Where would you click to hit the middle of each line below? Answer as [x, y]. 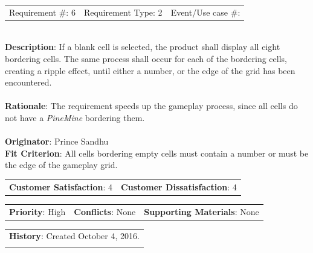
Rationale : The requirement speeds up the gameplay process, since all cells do [151, 106]
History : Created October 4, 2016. [74, 236]
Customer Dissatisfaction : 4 [179, 186]
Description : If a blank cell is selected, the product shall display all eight [143, 47]
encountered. [28, 82]
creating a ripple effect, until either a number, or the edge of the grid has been [150, 70]
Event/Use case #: [205, 12]
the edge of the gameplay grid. [61, 165]
